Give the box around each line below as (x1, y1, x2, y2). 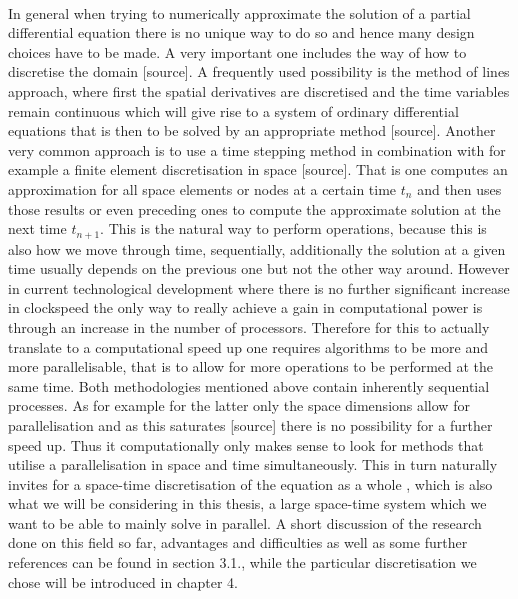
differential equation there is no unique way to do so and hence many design (8, 22, 475, 43)
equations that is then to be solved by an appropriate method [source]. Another (8, 120, 496, 141)
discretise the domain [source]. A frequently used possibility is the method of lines (8, 61, 510, 82)
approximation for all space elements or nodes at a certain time (8, 178, 397, 199)
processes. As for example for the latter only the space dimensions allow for (8, 395, 470, 416)
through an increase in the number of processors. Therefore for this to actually (8, 316, 490, 337)
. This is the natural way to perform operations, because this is (100, 218, 487, 239)
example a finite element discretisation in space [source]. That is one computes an (8, 159, 508, 180)
